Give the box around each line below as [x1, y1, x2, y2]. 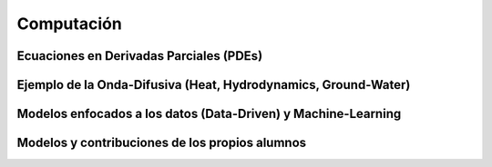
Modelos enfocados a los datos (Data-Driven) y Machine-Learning [16, 106, 402, 122]
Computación [16, 14, 122, 34]
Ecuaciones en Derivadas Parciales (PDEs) [16, 48, 263, 64]
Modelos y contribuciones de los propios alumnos [16, 135, 307, 151]
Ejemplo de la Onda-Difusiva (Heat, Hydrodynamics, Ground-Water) [16, 77, 411, 93]
